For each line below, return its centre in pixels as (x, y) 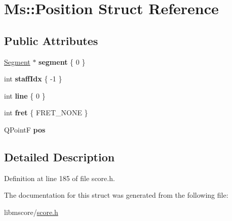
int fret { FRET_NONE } (46, 113)
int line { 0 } (25, 95)
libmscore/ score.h (31, 212)
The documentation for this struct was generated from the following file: (116, 195)
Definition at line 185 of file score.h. (60, 178)
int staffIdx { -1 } (33, 79)
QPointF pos (25, 129)
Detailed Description (60, 157)
